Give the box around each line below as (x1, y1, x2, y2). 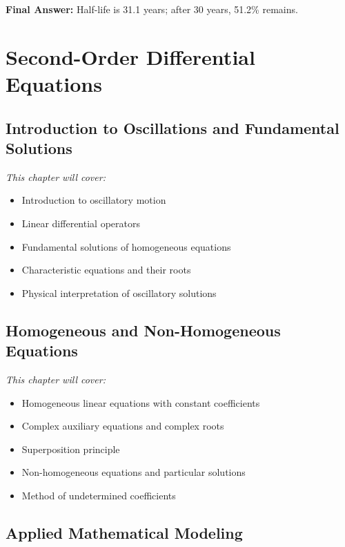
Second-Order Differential (6, 42, 255, 70)
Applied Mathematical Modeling (6, 521, 243, 543)
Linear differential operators (21, 215, 140, 230)
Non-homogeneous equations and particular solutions (21, 465, 246, 479)
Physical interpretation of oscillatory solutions (21, 285, 217, 300)
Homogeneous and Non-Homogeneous (6, 319, 281, 340)
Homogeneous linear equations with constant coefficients (21, 395, 260, 410)
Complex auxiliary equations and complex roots (21, 419, 224, 433)
